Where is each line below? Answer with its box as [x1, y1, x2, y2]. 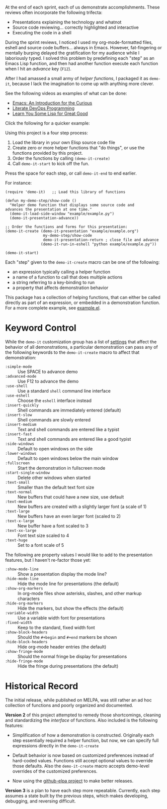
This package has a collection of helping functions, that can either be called [5, 295, 161, 300]
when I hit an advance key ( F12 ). [5, 66, 72, 72]
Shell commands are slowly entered [17, 416, 91, 422]
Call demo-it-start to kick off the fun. [12, 161, 89, 166]
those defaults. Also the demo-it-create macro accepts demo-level [12, 763, 150, 769]
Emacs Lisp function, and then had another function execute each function [5, 61, 158, 66]
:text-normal [5, 490, 32, 495]
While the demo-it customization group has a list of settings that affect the [5, 338, 157, 345]
